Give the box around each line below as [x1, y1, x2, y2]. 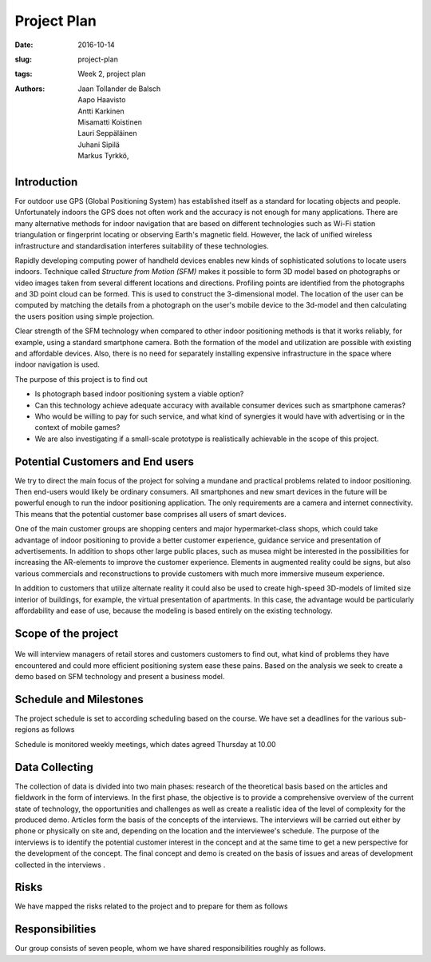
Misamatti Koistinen [77, 117, 143, 127]
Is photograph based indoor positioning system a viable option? [34, 389, 244, 399]
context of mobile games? [34, 423, 121, 432]
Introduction [14, 175, 78, 189]
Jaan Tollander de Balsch [77, 84, 161, 93]
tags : [14, 69, 33, 79]
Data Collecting [14, 760, 93, 774]
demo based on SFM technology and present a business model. [14, 672, 225, 682]
